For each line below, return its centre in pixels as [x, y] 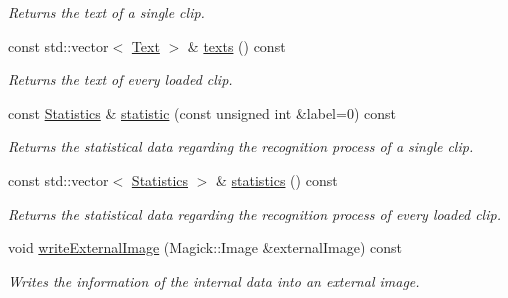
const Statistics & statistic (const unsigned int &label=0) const [202, 112]
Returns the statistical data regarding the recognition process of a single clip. [241, 146]
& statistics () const [277, 179]
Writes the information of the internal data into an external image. [214, 280]
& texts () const [236, 45]
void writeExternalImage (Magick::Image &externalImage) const [205, 247]
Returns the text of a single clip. [106, 12]
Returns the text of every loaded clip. [120, 79]
